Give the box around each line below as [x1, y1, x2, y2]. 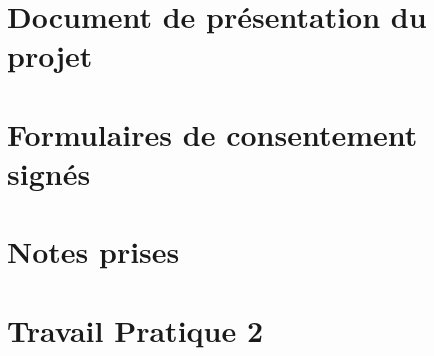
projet [7, 35, 93, 76]
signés [7, 152, 91, 193]
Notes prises [7, 231, 180, 272]
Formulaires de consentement [7, 113, 418, 154]
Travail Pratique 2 [7, 309, 264, 350]
